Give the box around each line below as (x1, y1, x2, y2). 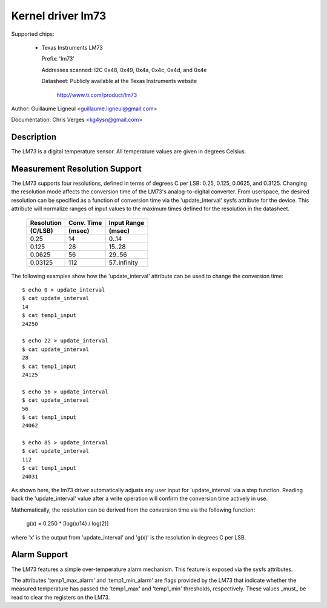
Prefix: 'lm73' (41, 55, 75, 62)
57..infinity (108, 258, 139, 267)
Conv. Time (68, 218, 102, 227)
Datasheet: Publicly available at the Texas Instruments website (41, 78, 197, 85)
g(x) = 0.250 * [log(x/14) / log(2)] (26, 520, 109, 527)
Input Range (108, 218, 145, 227)
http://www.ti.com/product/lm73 (56, 91, 137, 98)
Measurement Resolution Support (11, 164, 142, 174)
